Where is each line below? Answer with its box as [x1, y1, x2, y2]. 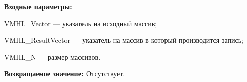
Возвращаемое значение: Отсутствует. [4, 68, 125, 79]
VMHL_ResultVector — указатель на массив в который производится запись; [4, 35, 243, 45]
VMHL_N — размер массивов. [4, 51, 101, 62]
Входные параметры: [4, 1, 72, 11]
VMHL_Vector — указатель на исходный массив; [4, 18, 157, 28]
